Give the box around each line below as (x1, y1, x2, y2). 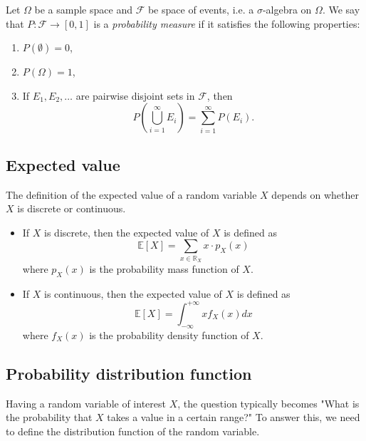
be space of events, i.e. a (147, 2, 254, 16)
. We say (322, 2, 360, 16)
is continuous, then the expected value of (44, 286, 222, 301)
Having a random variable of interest (6, 395, 166, 410)
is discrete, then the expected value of (44, 224, 209, 239)
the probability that (6, 410, 93, 425)
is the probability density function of (89, 327, 249, 342)
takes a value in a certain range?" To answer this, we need (107, 410, 360, 425)
